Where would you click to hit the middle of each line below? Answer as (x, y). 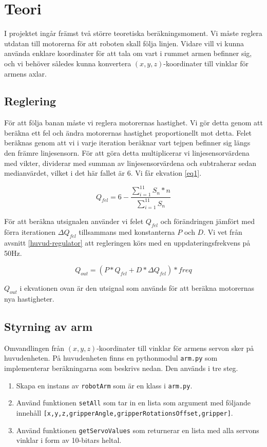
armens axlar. (25, 73)
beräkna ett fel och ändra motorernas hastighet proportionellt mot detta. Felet (128, 132)
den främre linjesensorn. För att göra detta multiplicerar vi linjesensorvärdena (127, 153)
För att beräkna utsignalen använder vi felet (74, 221)
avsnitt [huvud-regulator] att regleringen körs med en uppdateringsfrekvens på (127, 242)
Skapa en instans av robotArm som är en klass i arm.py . (104, 385)
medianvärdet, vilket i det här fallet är (65, 173)
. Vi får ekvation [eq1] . (166, 173)
